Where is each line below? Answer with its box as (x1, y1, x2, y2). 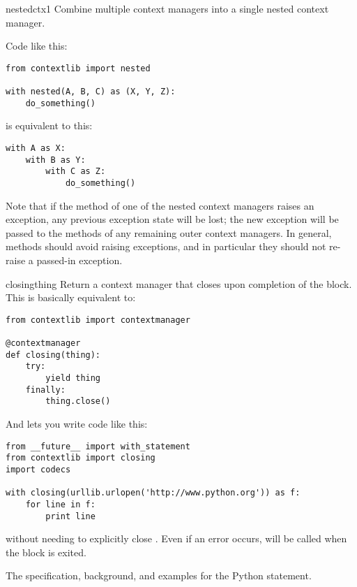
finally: (25, 384, 66, 395)
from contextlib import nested (6, 63, 151, 73)
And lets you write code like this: (6, 416, 148, 431)
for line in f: (25, 499, 96, 509)
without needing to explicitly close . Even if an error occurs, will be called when (6, 531, 347, 546)
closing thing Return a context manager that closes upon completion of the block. (6, 276, 352, 291)
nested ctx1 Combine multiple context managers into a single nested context (6, 1, 329, 15)
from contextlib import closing (6, 453, 155, 463)
